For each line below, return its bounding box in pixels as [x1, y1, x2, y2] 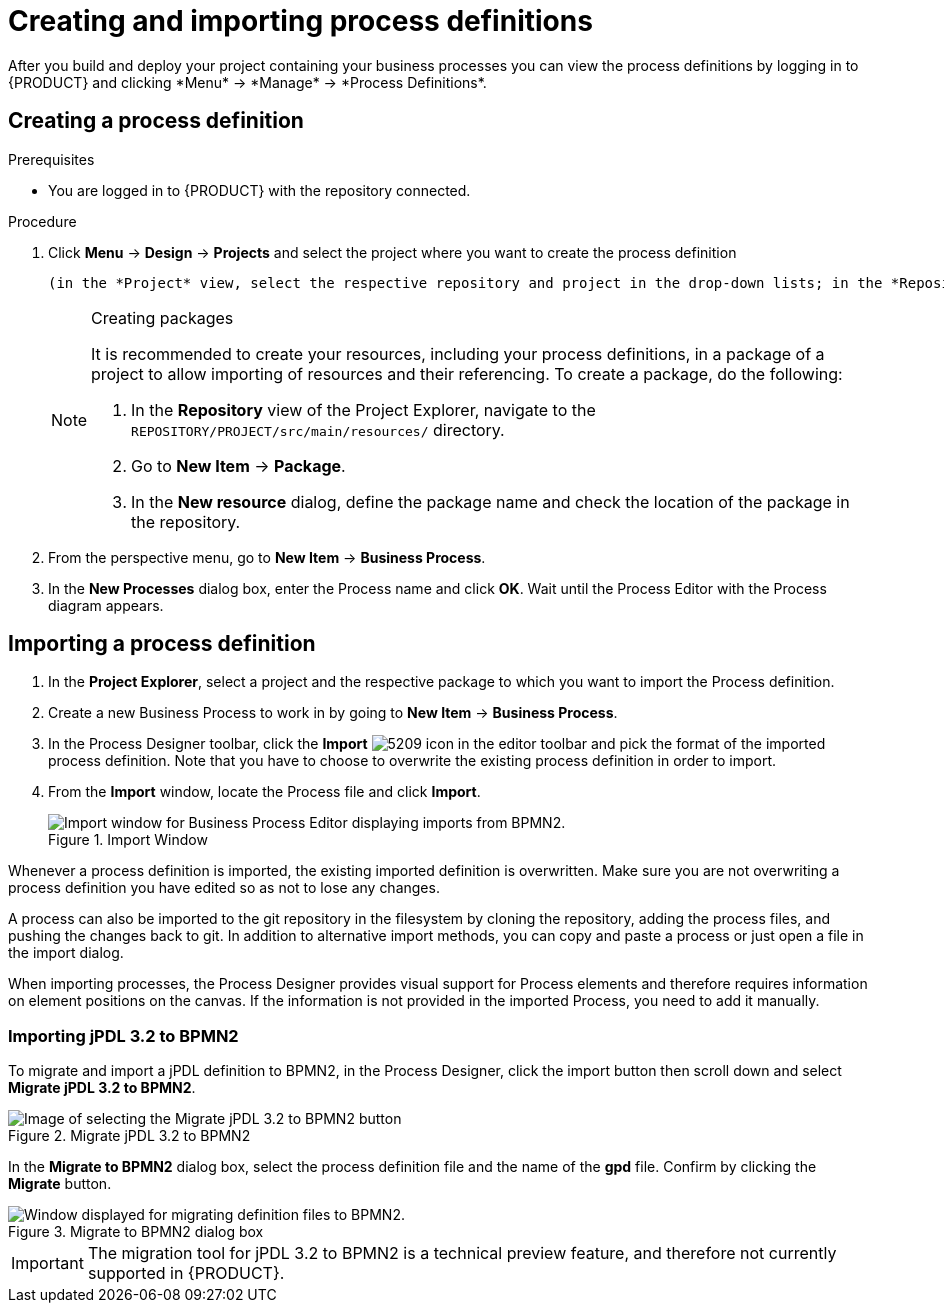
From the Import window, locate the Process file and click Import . [48, 783, 481, 801]
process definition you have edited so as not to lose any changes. [8, 879, 440, 897]
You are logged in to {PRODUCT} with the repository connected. [48, 181, 471, 199]
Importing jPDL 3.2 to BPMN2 [8, 1025, 239, 1046]
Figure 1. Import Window [48, 831, 208, 849]
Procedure [8, 212, 77, 230]
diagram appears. [48, 596, 164, 614]
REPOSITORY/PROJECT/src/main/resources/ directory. [131, 419, 505, 440]
